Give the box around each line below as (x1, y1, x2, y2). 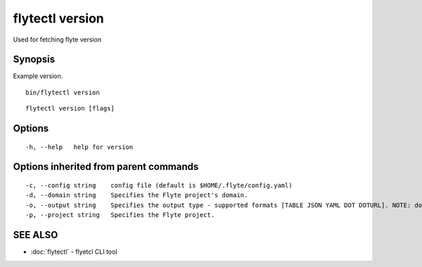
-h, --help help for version (25, 143, 134, 151)
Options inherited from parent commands (13, 161, 199, 173)
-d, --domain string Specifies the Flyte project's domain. (25, 191, 248, 199)
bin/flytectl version (25, 88, 100, 97)
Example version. (13, 72, 63, 80)
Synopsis (13, 54, 56, 66)
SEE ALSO (13, 229, 58, 241)
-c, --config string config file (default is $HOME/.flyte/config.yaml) (25, 182, 293, 190)
